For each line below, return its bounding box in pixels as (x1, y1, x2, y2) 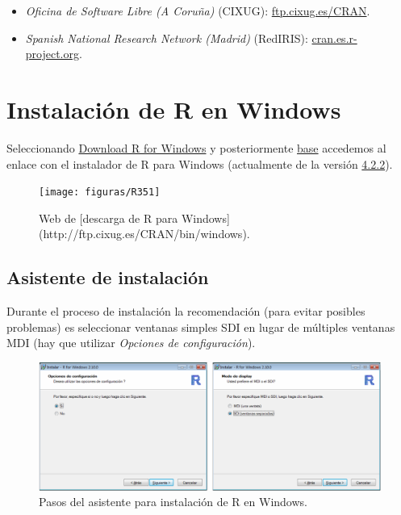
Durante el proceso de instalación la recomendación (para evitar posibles (6, 303, 365, 320)
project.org (25, 45, 80, 62)
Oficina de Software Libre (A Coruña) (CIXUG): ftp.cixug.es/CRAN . (25, 2, 370, 19)
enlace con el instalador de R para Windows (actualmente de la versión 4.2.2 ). (6, 155, 393, 172)
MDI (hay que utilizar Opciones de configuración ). (6, 334, 256, 351)
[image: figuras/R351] (39, 186, 161, 199)
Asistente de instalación (6, 265, 209, 290)
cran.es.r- (311, 29, 357, 46)
